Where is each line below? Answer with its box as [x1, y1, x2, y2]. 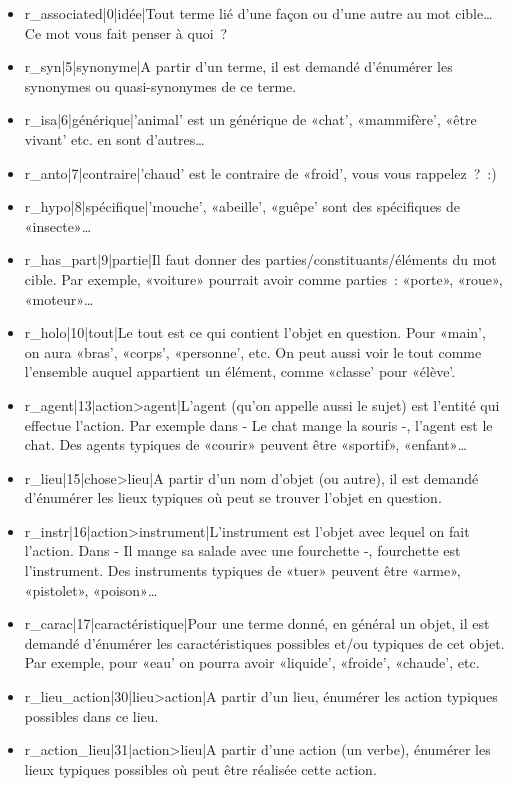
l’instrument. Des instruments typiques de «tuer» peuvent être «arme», [24, 560, 461, 581]
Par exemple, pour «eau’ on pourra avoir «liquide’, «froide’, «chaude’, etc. [24, 652, 480, 673]
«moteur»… [24, 288, 94, 309]
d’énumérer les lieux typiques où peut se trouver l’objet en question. [24, 487, 442, 508]
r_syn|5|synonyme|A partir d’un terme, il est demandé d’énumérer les [24, 56, 453, 77]
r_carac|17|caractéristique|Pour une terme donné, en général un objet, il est [24, 613, 490, 634]
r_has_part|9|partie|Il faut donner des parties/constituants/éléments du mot [24, 249, 497, 270]
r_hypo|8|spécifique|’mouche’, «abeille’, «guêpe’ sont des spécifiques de [24, 196, 461, 217]
